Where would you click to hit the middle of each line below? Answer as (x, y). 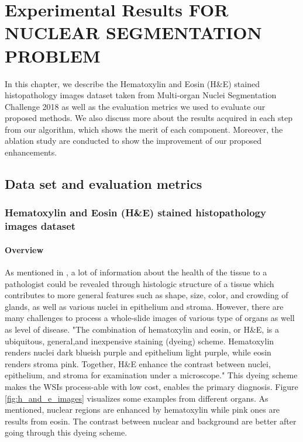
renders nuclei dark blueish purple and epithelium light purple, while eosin (138, 352)
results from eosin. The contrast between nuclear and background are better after (151, 421)
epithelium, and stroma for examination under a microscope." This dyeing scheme (151, 375)
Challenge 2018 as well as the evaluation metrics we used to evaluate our (135, 106)
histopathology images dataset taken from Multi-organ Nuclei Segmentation (141, 95)
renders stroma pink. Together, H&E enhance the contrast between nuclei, (138, 363)
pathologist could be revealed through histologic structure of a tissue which (140, 283)
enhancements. (31, 152)
